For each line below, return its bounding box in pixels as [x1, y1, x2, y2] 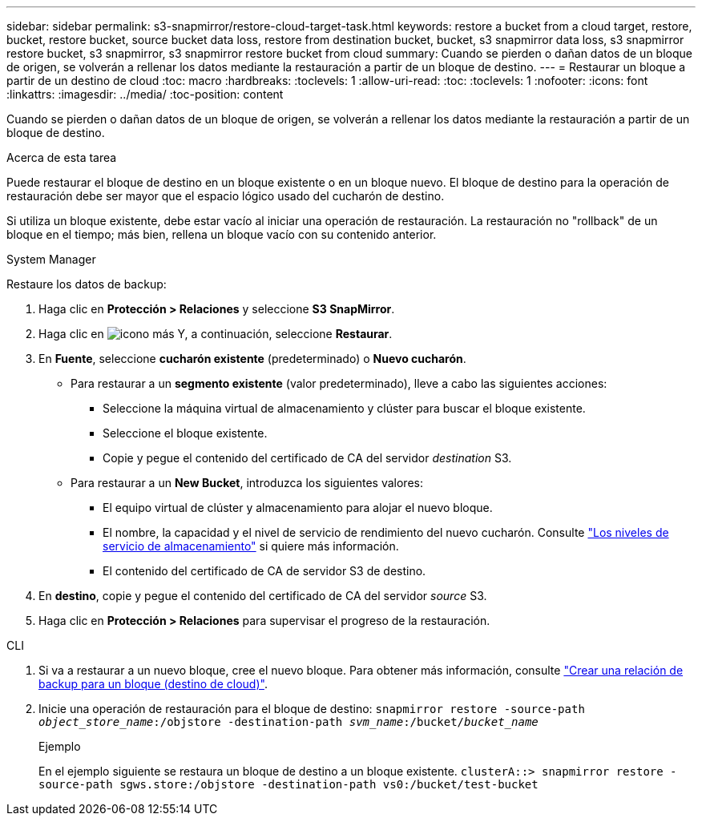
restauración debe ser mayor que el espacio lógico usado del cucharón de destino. [6, 189, 445, 203]
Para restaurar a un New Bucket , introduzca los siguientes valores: [71, 476, 423, 490]
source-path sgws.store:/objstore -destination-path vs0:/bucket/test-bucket [38, 778, 539, 791]
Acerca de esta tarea [6, 151, 117, 164]
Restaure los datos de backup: [6, 277, 167, 291]
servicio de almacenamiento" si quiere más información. [103, 539, 399, 553]
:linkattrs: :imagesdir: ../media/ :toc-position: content [6, 87, 284, 101]
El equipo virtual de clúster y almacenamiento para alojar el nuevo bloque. [103, 501, 493, 514]
